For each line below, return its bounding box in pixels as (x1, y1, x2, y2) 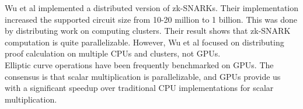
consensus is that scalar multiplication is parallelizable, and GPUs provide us (5, 70, 281, 82)
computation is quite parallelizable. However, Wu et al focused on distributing (5, 36, 284, 48)
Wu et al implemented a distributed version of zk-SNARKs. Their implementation (5, 2, 299, 13)
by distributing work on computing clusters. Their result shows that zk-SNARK (5, 24, 291, 37)
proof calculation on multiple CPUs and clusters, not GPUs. (5, 47, 221, 59)
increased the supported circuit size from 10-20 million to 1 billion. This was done (5, 13, 298, 25)
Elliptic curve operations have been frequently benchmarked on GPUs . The (5, 58, 274, 71)
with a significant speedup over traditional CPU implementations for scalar (5, 82, 274, 94)
